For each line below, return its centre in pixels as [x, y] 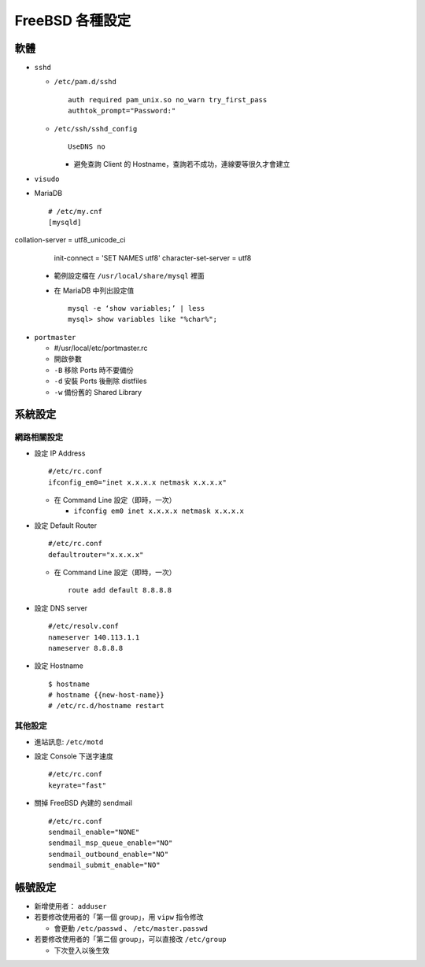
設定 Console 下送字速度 [74, 756]
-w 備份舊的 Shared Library [98, 392]
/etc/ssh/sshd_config [96, 129]
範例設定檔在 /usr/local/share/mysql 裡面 [129, 276]
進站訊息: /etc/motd [69, 742]
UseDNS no [87, 147]
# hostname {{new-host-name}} [107, 695]
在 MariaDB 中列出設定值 [94, 290]
